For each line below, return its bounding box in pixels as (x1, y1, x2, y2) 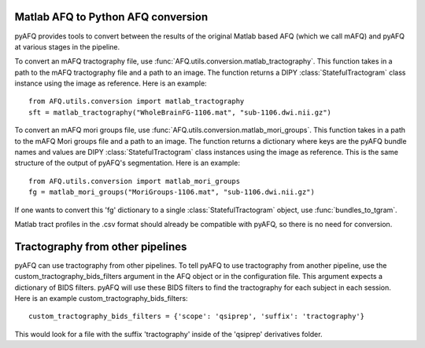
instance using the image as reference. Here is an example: (14, 79, 208, 88)
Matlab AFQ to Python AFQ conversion (14, 10, 209, 24)
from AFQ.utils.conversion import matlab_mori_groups (28, 177, 240, 185)
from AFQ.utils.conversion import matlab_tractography (28, 97, 245, 106)
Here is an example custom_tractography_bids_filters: (14, 294, 188, 303)
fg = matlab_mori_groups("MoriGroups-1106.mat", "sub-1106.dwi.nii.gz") (28, 188, 315, 196)
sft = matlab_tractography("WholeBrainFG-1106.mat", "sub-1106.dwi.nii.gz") (28, 108, 332, 117)
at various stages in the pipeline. (14, 42, 120, 51)
